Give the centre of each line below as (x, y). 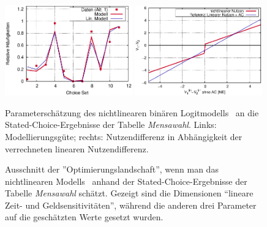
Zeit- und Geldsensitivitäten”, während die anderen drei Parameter (131, 205)
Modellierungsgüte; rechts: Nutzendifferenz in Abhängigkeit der (124, 136)
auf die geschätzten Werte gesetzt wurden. (84, 217)
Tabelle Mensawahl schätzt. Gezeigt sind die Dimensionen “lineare (129, 193)
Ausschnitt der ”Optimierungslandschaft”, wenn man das (112, 169)
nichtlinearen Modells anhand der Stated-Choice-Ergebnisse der (126, 181)
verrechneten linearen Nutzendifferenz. (77, 148)
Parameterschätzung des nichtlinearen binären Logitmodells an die (132, 112)
